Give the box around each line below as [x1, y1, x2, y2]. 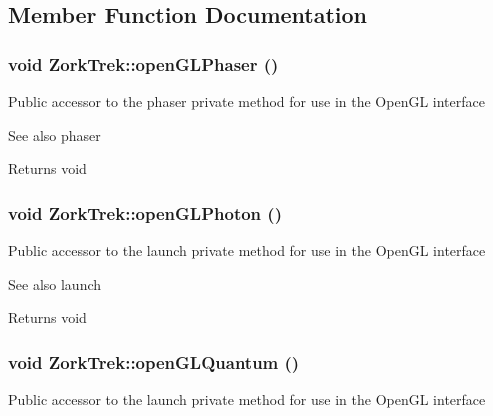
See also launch [8, 273, 102, 294]
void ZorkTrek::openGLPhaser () [8, 51, 279, 76]
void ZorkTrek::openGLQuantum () [8, 349, 300, 374]
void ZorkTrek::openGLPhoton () [8, 200, 282, 225]
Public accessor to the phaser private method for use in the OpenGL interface [8, 91, 485, 111]
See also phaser [8, 124, 101, 145]
